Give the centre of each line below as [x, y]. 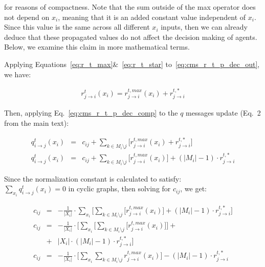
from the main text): [37, 123]
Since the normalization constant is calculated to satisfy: [93, 178]
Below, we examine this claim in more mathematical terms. [97, 47]
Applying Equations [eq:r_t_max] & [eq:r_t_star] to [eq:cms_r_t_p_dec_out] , [132, 64]
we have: [18, 74]
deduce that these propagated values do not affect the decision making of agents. [131, 37]
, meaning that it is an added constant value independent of [152, 17]
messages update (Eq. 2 [223, 113]
